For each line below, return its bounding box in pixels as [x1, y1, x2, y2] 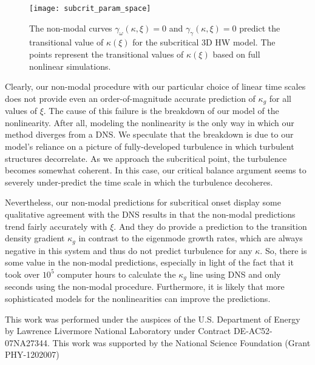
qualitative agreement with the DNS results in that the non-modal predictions [5, 208, 296, 221]
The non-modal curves [29, 21, 112, 34]
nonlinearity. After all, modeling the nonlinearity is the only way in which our [5, 116, 294, 129]
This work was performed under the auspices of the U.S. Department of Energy [5, 312, 300, 325]
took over [5, 267, 40, 280]
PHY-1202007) [5, 348, 59, 361]
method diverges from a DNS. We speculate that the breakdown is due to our [5, 128, 294, 141]
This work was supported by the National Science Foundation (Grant [52, 336, 311, 349]
